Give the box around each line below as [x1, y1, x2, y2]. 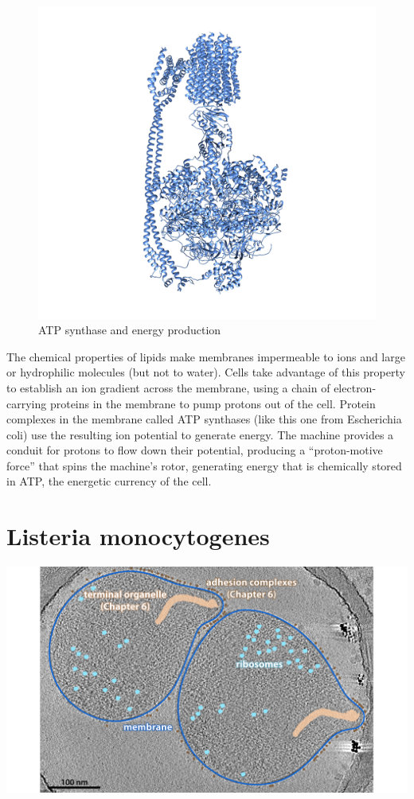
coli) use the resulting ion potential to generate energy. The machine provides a [6, 426, 394, 442]
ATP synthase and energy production [38, 322, 221, 338]
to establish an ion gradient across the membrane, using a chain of [6, 379, 330, 396]
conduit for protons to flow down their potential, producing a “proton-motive [6, 442, 383, 458]
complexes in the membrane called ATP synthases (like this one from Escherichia [6, 411, 402, 427]
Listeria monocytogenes [6, 520, 270, 552]
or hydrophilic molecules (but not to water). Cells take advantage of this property [6, 364, 405, 380]
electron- [334, 379, 377, 396]
